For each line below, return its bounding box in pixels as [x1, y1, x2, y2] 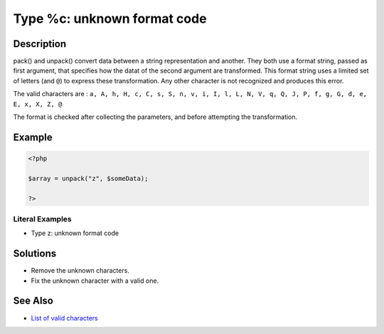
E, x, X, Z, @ [13, 100, 63, 108]
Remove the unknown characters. [31, 266, 129, 275]
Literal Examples [13, 214, 72, 224]
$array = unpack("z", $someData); [28, 174, 149, 182]
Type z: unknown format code [31, 229, 119, 238]
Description [13, 38, 67, 50]
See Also [13, 295, 53, 307]
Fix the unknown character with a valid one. [31, 276, 159, 285]
